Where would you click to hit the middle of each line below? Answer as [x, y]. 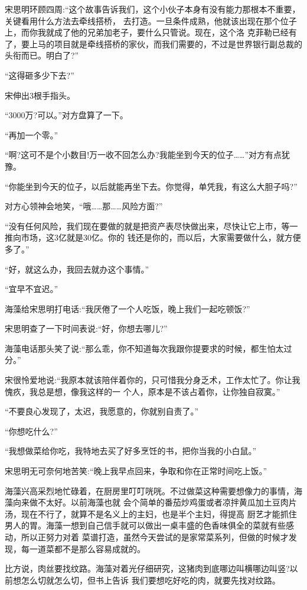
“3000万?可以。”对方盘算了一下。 [66, 115]
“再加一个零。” [32, 134]
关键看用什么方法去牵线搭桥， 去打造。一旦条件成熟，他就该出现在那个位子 [151, 20]
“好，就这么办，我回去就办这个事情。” [77, 269]
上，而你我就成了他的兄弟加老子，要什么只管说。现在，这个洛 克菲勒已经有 [151, 32]
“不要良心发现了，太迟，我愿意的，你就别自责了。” [102, 411]
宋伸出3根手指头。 [40, 95]
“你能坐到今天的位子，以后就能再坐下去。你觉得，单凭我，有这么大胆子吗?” [151, 186]
